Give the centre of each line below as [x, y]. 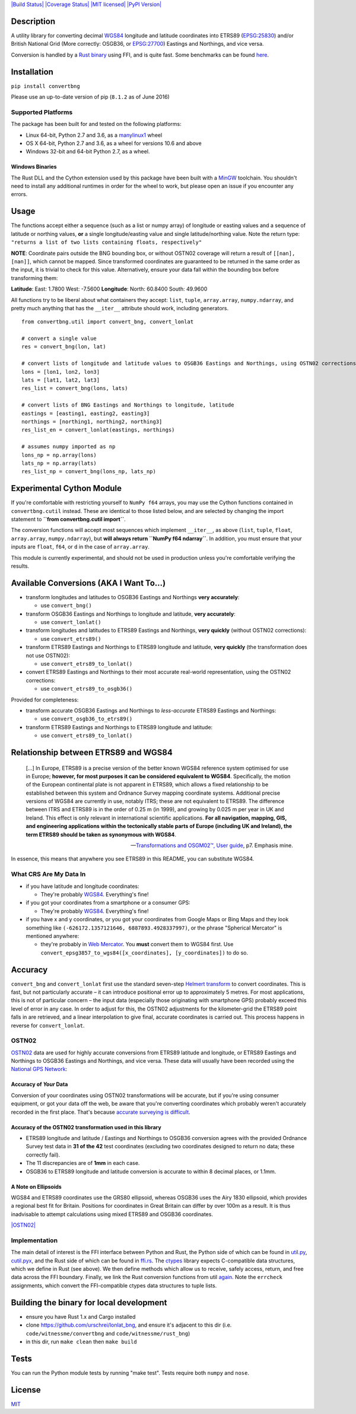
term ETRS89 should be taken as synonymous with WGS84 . [101, 834]
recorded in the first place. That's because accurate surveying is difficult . [101, 1112]
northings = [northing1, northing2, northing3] [92, 421]
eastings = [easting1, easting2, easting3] [86, 413]
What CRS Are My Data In [48, 874]
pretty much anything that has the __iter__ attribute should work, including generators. [120, 308]
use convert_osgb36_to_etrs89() [87, 719]
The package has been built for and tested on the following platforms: [96, 124]
